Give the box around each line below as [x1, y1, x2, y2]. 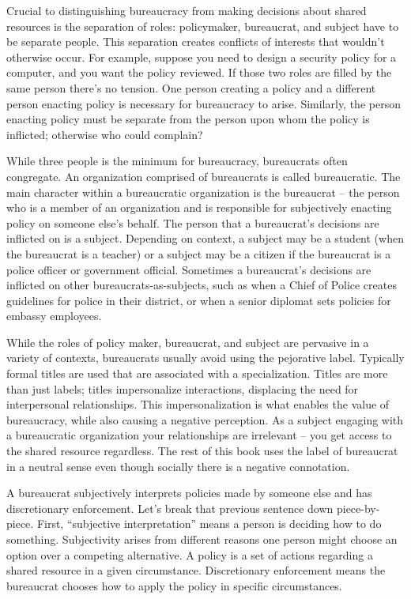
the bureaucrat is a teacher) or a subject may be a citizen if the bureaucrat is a [6, 245, 391, 262]
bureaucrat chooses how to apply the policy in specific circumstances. [6, 577, 342, 593]
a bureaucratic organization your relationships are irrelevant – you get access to [6, 427, 392, 443]
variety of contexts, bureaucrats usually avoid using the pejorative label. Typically [6, 349, 405, 366]
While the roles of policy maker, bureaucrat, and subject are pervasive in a [6, 333, 369, 350]
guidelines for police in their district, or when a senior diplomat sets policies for [6, 292, 391, 308]
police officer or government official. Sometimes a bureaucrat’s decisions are [6, 261, 371, 277]
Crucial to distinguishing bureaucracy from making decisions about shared [6, 2, 367, 18]
